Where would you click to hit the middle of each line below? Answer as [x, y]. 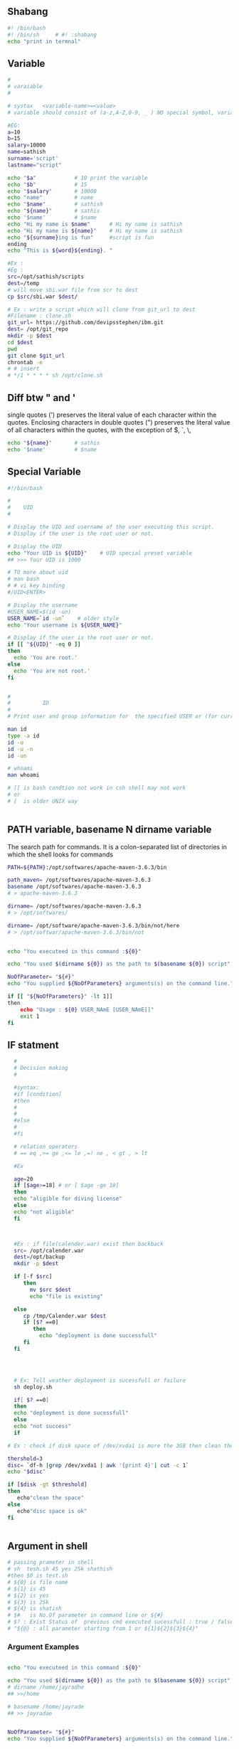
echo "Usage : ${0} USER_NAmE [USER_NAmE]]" [87, 1009]
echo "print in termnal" [44, 41]
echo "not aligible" [44, 1212]
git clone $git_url [36, 356]
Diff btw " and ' [42, 398]
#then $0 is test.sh [38, 1576]
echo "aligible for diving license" [68, 1199]
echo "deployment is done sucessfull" [71, 1413]
